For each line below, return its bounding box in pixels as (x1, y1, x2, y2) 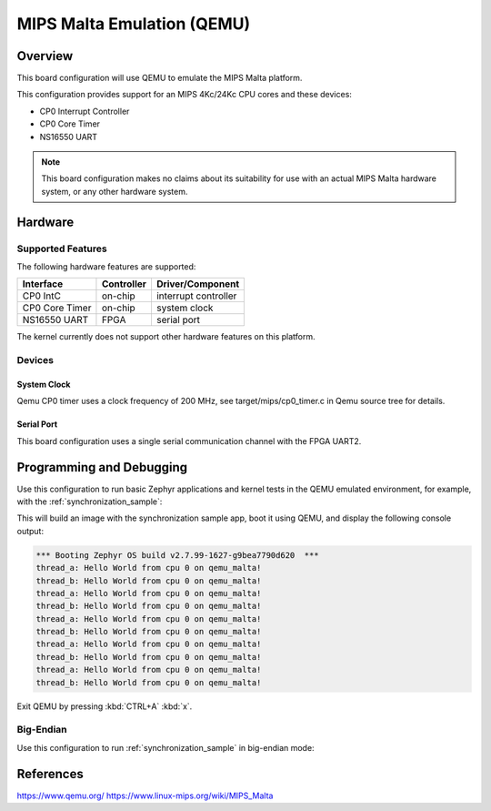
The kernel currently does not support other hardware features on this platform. (16, 331, 316, 342)
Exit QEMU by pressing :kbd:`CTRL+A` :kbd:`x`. (16, 701, 193, 712)
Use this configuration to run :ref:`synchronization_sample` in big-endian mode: (16, 742, 315, 753)
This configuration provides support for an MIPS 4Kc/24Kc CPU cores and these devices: (16, 89, 352, 100)
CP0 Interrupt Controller (39, 106, 130, 117)
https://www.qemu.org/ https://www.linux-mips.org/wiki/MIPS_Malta (16, 790, 274, 801)
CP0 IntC (22, 289, 61, 302)
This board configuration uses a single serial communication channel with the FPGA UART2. (16, 435, 362, 446)
